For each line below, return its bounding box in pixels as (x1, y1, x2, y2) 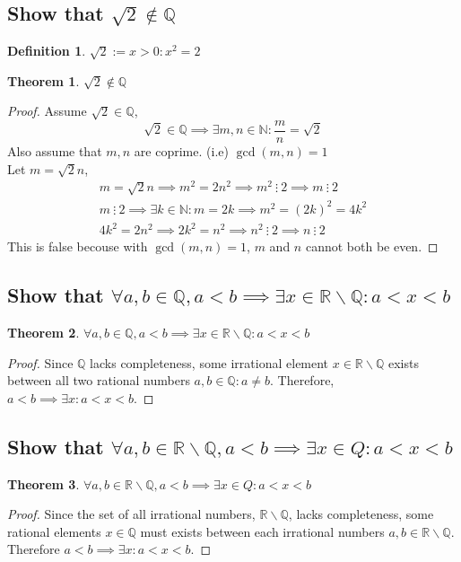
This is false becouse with (7, 237, 148, 256)
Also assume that (7, 142, 102, 161)
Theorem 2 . (7, 322, 80, 341)
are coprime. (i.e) (134, 142, 229, 161)
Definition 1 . (7, 41, 86, 60)
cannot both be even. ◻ (305, 237, 439, 256)
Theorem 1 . (7, 71, 80, 90)
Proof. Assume (7, 101, 87, 120)
